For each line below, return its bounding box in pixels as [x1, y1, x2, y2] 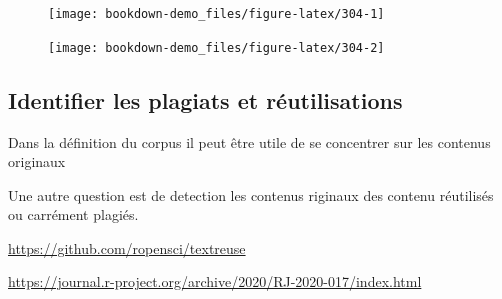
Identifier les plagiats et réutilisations [8, 84, 403, 115]
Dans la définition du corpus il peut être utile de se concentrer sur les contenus [8, 131, 491, 152]
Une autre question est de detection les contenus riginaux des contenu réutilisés [8, 184, 494, 205]
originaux [8, 151, 66, 172]
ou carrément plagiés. [8, 204, 139, 225]
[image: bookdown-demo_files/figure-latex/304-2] [48, 40, 385, 55]
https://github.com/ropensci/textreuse [8, 237, 246, 258]
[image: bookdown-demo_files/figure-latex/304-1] [48, 7, 385, 21]
